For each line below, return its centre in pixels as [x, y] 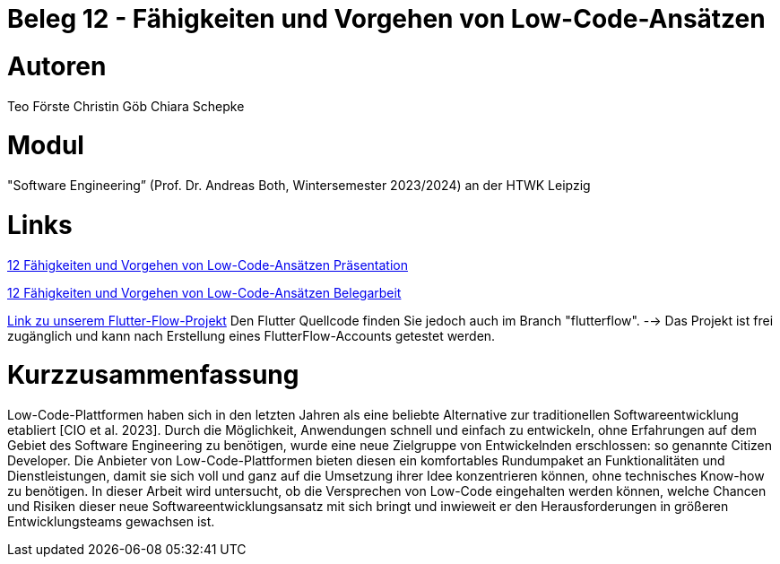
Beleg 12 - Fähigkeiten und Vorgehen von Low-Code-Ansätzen [386, 19]
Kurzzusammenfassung [153, 375]
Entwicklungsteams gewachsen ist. [111, 521]
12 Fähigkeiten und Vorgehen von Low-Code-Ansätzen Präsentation [208, 265]
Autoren [57, 66]
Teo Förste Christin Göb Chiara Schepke [126, 106]
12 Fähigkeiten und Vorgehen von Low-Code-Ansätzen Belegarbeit [204, 292]
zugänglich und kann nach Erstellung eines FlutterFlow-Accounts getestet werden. [251, 335]
